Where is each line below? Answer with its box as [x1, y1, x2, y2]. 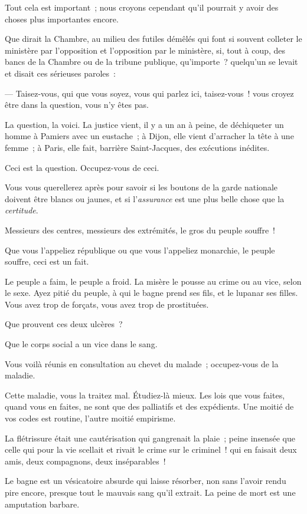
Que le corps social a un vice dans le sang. [5, 338, 158, 350]
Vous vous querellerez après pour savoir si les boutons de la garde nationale [5, 181, 277, 193]
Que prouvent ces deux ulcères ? [5, 318, 123, 330]
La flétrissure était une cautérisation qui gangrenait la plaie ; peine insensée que [5, 431, 295, 444]
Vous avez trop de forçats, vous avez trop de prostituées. [5, 298, 209, 310]
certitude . [5, 204, 38, 216]
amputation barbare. [5, 497, 80, 510]
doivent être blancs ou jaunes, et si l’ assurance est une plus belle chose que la [5, 192, 285, 205]
